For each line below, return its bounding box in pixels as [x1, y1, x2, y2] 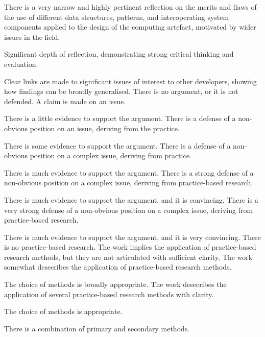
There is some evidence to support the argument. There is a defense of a [4, 140, 231, 151]
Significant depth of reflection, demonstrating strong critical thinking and [4, 49, 234, 59]
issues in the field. [4, 31, 60, 42]
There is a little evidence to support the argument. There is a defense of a [4, 113, 236, 124]
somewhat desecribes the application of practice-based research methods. [4, 261, 232, 272]
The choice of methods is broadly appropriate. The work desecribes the [4, 279, 227, 290]
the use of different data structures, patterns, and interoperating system [4, 11, 229, 22]
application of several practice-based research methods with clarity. [4, 288, 214, 299]
